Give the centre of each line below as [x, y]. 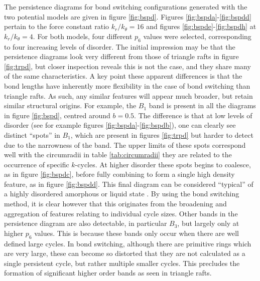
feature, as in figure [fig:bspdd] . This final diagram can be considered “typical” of [129, 184]
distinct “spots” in [32, 134]
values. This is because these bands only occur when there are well [137, 233]
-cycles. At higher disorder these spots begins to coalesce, [163, 164]
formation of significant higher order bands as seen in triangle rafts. [108, 273]
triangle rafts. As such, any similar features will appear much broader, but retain [128, 95]
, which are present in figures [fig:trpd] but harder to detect [162, 134]
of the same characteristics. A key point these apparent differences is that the [123, 76]
